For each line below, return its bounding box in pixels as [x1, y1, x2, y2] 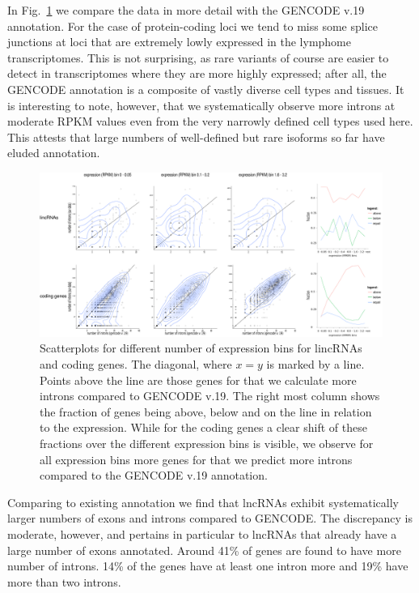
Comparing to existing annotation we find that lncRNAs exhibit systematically [7, 493, 399, 510]
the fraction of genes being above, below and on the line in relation [40, 403, 372, 420]
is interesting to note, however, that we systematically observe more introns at [7, 96, 396, 113]
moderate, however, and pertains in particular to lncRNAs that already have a [7, 525, 397, 542]
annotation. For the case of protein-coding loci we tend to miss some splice [7, 17, 378, 34]
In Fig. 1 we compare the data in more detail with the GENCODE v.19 [7, 2, 365, 18]
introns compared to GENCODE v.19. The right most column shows [40, 387, 380, 404]
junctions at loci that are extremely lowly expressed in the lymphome [7, 33, 351, 50]
